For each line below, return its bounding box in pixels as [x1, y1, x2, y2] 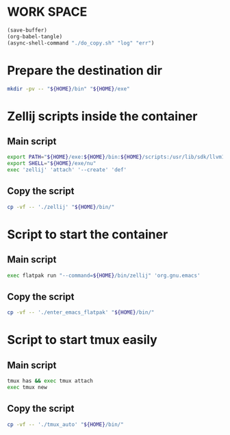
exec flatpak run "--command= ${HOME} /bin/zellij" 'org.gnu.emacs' [7, 272, 201, 279]
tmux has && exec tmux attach [7, 377, 94, 384]
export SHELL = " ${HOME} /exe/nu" [7, 160, 97, 167]
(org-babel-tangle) [7, 33, 63, 40]
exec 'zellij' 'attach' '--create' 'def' [7, 166, 127, 173]
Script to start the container [7, 227, 168, 242]
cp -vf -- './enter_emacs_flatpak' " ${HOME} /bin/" [7, 309, 155, 316]
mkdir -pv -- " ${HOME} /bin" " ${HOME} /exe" [7, 85, 130, 92]
